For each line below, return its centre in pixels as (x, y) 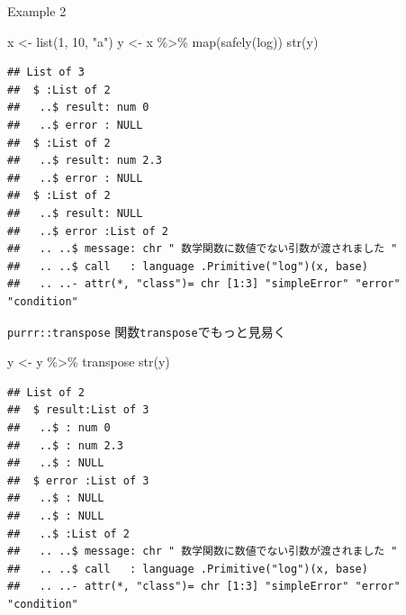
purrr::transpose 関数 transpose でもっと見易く (147, 331)
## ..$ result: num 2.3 (85, 161)
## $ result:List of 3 (78, 410)
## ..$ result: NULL (75, 213)
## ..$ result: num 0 (78, 108)
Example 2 (37, 11)
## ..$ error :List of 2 (88, 231)
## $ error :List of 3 (78, 480)
